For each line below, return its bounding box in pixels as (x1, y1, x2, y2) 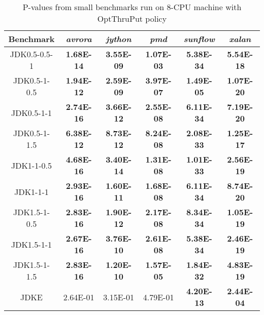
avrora (65, 33, 92, 45)
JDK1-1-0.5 (11, 159, 52, 171)
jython (106, 33, 131, 45)
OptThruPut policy (97, 13, 167, 24)
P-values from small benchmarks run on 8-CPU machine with (22, 1, 242, 13)
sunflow (183, 33, 215, 45)
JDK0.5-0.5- (10, 48, 53, 60)
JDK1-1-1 (14, 185, 49, 198)
